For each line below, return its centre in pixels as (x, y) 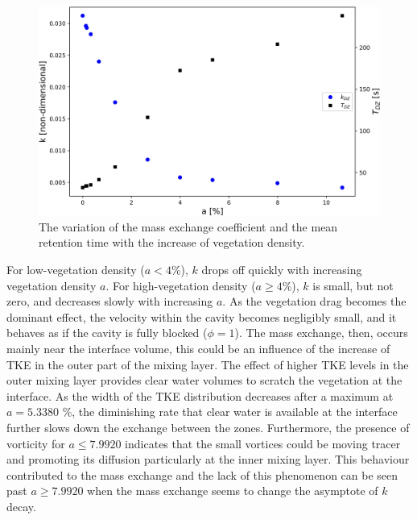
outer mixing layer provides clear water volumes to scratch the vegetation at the (204, 380)
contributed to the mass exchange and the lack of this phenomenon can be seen (202, 474)
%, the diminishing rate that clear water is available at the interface (230, 412)
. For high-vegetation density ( (181, 285)
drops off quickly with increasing (282, 269)
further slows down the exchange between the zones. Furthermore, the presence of (208, 427)
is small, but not (353, 285)
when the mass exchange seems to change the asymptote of (233, 491)
